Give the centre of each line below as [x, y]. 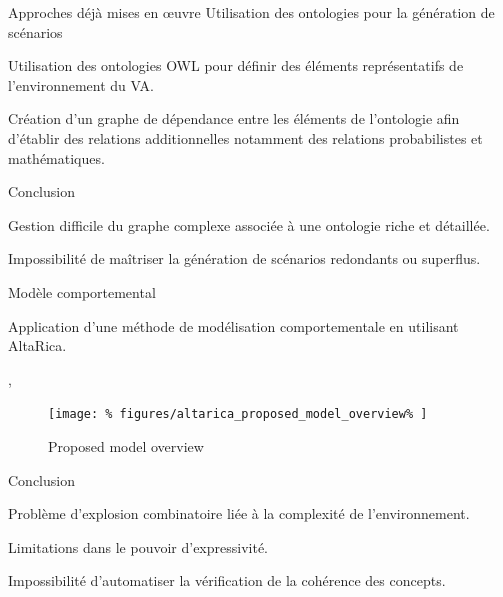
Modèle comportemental [82, 291]
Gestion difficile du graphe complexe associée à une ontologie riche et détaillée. [249, 224]
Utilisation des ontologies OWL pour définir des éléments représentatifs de [236, 65]
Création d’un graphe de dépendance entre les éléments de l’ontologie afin [234, 118]
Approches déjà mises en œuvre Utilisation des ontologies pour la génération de [251, 12]
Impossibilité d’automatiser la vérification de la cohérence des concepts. [227, 580]
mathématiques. [56, 157]
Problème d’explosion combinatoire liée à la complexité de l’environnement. [239, 513]
